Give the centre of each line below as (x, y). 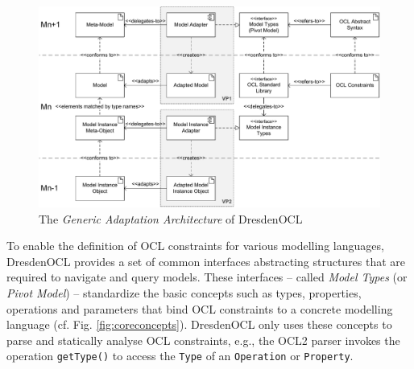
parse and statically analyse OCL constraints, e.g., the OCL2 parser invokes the (203, 340)
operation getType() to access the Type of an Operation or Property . (180, 356)
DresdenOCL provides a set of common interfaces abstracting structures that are (206, 261)
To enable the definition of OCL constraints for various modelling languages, (195, 246)
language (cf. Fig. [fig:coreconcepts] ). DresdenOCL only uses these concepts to (199, 324)
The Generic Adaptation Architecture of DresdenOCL (171, 218)
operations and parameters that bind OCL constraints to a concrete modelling (200, 308)
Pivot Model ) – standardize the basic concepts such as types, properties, (184, 293)
